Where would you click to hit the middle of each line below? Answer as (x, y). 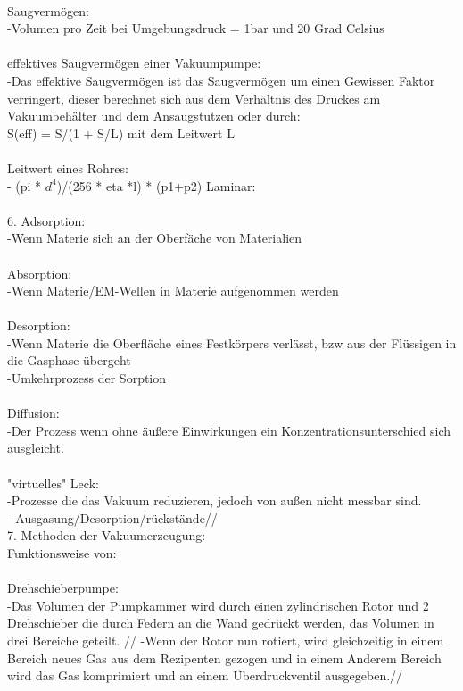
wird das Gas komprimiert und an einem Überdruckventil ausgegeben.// (205, 675)
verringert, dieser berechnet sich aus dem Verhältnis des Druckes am (194, 98)
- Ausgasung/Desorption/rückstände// (112, 517)
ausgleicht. (36, 448)
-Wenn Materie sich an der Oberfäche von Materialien (155, 238)
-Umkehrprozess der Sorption (87, 378)
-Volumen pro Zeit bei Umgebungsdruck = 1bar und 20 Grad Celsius (196, 28)
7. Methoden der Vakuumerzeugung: (107, 535)
